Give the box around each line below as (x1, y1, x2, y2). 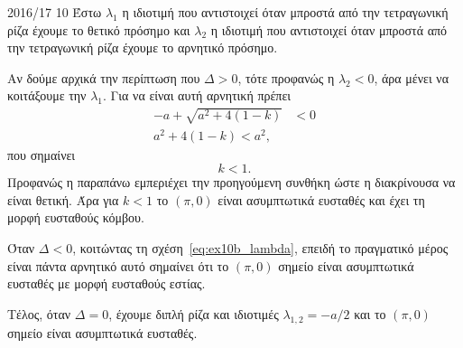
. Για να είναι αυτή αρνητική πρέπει (102, 86, 292, 105)
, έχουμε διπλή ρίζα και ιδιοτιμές (108, 304, 279, 323)
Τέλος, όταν (7, 304, 71, 323)
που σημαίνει (7, 145, 76, 164)
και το (354, 304, 386, 323)
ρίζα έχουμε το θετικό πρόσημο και (7, 20, 190, 39)
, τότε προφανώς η (237, 68, 335, 87)
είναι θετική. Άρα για (7, 190, 119, 209)
